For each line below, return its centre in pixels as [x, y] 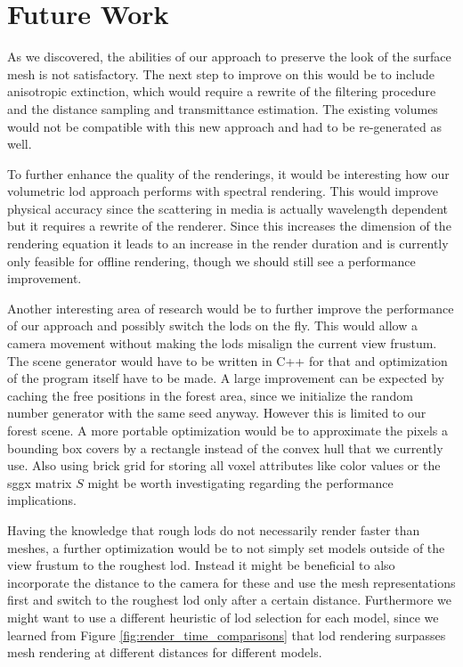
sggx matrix [40, 482]
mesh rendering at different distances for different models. [165, 652]
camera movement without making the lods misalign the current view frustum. [222, 343]
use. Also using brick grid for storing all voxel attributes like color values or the [224, 465]
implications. [42, 500]
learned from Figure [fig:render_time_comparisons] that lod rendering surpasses [227, 634]
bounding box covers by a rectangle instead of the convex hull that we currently [225, 447]
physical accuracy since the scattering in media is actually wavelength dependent [228, 208]
